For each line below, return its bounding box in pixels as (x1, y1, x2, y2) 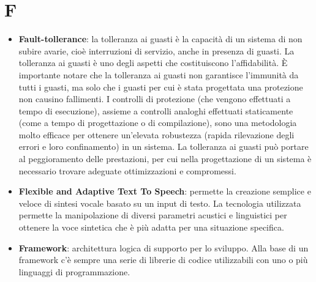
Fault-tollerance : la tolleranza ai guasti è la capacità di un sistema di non (18, 32, 303, 45)
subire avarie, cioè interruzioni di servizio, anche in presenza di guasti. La (18, 44, 295, 57)
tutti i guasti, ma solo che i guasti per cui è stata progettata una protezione (18, 80, 303, 93)
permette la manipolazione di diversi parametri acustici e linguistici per (18, 209, 287, 221)
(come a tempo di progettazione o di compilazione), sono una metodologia (18, 116, 297, 129)
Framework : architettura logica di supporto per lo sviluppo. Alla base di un (18, 241, 309, 254)
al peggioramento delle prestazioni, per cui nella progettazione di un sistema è (18, 152, 312, 165)
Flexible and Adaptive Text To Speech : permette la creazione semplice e (18, 185, 311, 198)
